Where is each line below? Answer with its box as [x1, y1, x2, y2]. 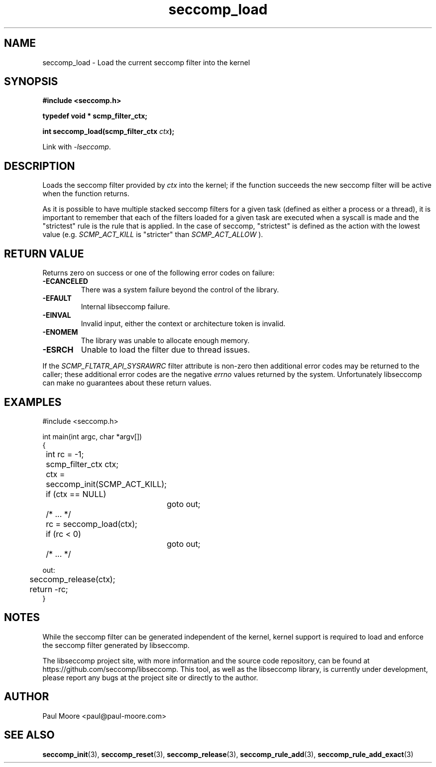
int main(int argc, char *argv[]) [42, 432, 142, 441]
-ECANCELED [42, 277, 88, 286]
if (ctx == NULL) [46, 489, 107, 499]
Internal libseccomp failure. [81, 302, 170, 311]
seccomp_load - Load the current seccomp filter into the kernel [42, 58, 250, 67]
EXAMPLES [4, 395, 62, 408]
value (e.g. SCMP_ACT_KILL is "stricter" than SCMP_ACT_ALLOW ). [42, 230, 263, 239]
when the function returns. [42, 189, 130, 198]
